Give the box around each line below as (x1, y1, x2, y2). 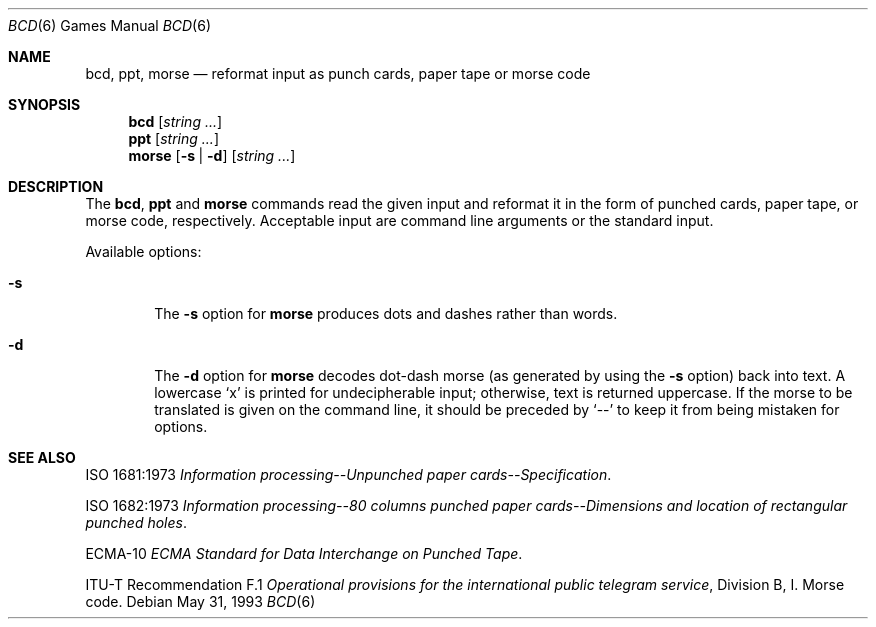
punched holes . (85, 514, 187, 531)
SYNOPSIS (8, 96, 81, 113)
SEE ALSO (8, 449, 76, 466)
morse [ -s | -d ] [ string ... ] (128, 147, 296, 164)
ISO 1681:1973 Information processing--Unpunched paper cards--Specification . (85, 466, 612, 483)
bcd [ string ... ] (128, 113, 223, 130)
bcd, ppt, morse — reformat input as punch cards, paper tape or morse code (85, 65, 591, 82)
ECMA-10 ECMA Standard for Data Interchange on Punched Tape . (85, 545, 523, 562)
